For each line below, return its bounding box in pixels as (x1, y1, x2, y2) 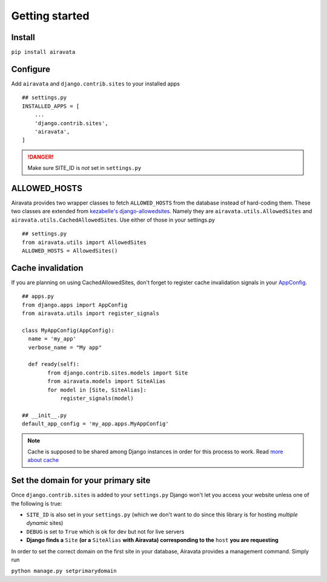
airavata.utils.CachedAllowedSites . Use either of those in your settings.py (11, 216, 215, 223)
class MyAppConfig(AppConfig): (22, 327, 115, 334)
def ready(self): (28, 361, 80, 368)
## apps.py (22, 293, 54, 300)
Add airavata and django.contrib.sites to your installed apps (11, 80, 180, 87)
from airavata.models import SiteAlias (47, 378, 166, 385)
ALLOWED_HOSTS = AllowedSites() (22, 247, 118, 254)
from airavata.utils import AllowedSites (22, 239, 147, 246)
